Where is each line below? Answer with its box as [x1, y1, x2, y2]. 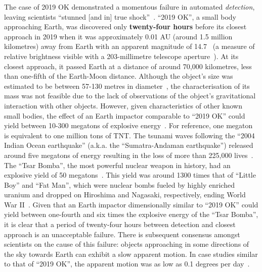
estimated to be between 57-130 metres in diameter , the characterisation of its [4, 80, 250, 91]
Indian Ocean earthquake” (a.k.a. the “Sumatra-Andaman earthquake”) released [4, 140, 253, 150]
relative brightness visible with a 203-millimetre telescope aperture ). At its [4, 50, 239, 61]
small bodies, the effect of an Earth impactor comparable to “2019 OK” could [4, 110, 245, 121]
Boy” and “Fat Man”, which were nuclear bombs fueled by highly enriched [4, 179, 235, 190]
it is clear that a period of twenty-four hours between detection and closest [4, 219, 236, 230]
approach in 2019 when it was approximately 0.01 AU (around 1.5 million [4, 31, 233, 41]
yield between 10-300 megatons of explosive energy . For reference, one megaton [4, 120, 253, 131]
